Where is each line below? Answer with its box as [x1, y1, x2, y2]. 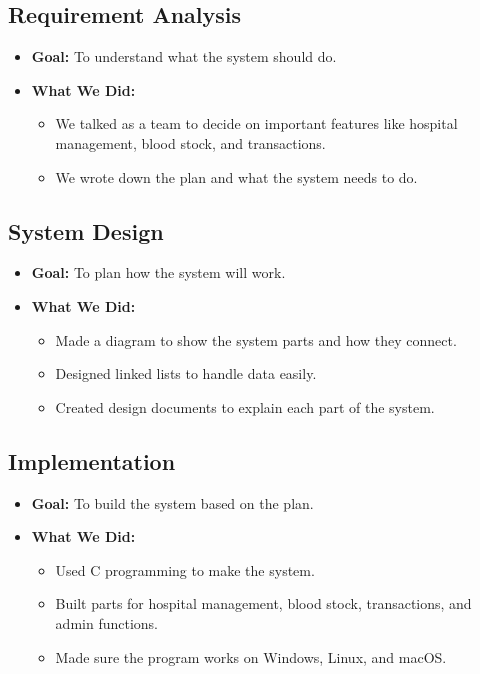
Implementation [8, 445, 176, 476]
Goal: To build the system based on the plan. [31, 492, 314, 513]
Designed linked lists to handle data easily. [55, 363, 317, 384]
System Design [8, 215, 164, 246]
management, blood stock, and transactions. [55, 132, 326, 153]
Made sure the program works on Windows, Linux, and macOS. [55, 646, 447, 667]
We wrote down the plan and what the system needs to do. [55, 166, 418, 187]
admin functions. [55, 612, 158, 633]
